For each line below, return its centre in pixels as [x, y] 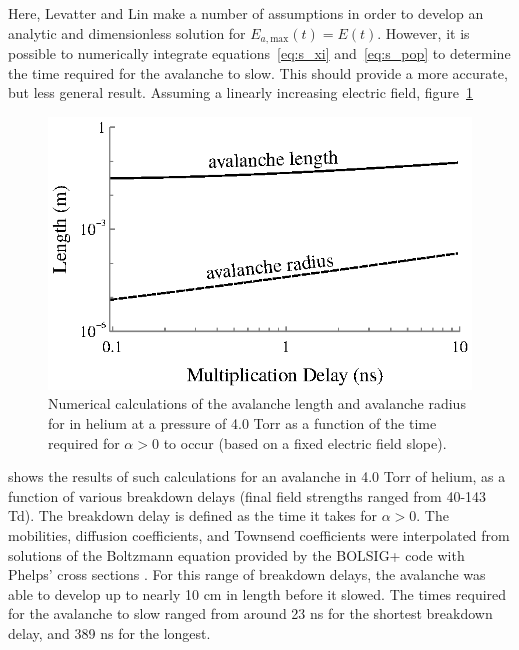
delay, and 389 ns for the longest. [109, 632]
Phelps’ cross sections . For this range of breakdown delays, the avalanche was [247, 574]
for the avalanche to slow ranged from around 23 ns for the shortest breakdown [250, 613]
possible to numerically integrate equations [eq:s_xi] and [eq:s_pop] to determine [259, 53]
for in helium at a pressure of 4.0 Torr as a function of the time [242, 422]
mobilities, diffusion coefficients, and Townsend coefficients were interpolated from [259, 534]
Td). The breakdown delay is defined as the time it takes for [192, 515]
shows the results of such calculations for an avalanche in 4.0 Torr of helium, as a [257, 476]
